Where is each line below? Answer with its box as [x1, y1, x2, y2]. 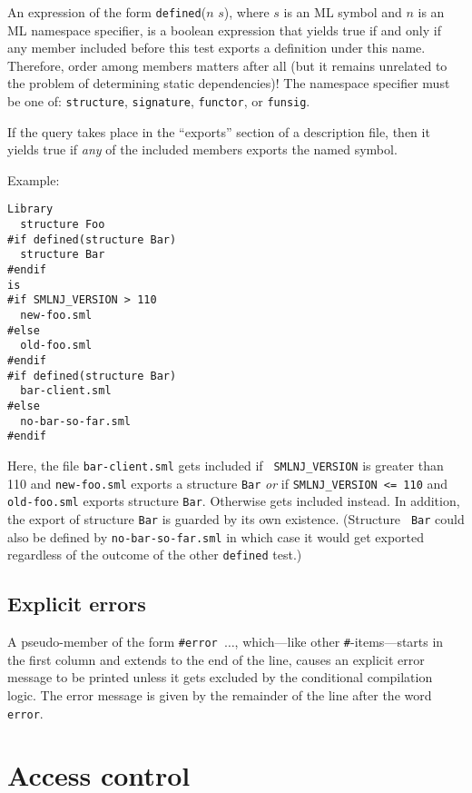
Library [7, 203, 54, 216]
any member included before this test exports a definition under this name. [7, 38, 426, 57]
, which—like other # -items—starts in [234, 632, 444, 651]
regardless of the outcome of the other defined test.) [7, 545, 302, 564]
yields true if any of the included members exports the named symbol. [7, 140, 398, 159]
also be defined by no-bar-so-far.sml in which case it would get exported [7, 527, 425, 546]
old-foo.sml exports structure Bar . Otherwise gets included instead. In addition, [7, 491, 460, 510]
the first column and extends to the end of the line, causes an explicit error [7, 649, 425, 669]
